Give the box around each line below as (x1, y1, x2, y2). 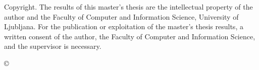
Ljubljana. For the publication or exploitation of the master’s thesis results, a (4, 21, 243, 32)
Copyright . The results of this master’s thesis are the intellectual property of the (4, 2, 253, 12)
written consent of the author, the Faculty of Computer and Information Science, (4, 31, 255, 41)
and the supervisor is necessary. (4, 41, 101, 51)
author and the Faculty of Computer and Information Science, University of (4, 11, 239, 22)
